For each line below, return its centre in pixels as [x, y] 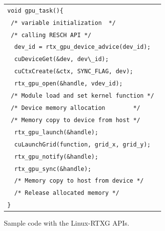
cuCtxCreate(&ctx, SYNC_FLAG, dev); [74, 72]
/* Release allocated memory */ [67, 193]
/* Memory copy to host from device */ [79, 181]
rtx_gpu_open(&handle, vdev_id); [69, 84]
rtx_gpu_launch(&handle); [56, 132]
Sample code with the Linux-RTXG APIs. [67, 223]
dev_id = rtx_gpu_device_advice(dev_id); [82, 47]
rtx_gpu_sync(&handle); [53, 169]
